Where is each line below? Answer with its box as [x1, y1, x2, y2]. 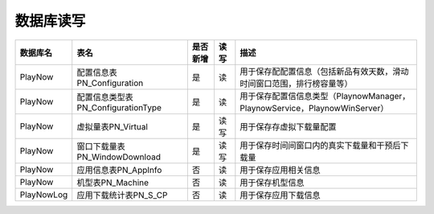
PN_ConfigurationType [76, 101, 162, 113]
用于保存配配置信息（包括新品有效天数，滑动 [240, 65, 409, 76]
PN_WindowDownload [76, 151, 161, 163]
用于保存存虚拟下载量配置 [240, 121, 337, 132]
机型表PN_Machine [76, 177, 149, 188]
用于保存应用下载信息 [240, 189, 321, 200]
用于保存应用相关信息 [240, 164, 321, 175]
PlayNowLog [19, 189, 68, 200]
